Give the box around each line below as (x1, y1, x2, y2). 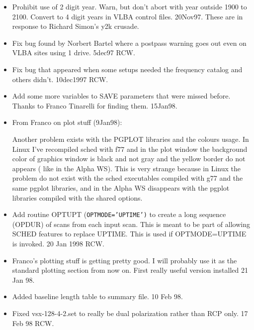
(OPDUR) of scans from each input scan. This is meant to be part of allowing (12, 219, 250, 229)
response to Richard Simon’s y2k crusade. (12, 21, 139, 31)
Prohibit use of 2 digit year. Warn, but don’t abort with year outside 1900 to (12, 1, 247, 11)
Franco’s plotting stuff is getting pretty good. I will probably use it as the (12, 255, 237, 265)
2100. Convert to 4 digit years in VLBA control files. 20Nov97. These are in (12, 11, 243, 21)
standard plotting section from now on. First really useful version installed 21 (12, 265, 248, 275)
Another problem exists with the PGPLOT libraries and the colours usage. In (12, 133, 249, 144)
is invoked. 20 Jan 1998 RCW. (12, 238, 104, 248)
